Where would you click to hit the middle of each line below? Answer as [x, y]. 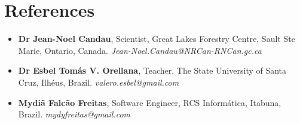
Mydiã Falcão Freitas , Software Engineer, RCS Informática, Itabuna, [150, 102]
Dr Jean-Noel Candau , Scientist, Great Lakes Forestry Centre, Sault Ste [157, 39]
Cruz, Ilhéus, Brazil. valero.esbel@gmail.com [99, 82]
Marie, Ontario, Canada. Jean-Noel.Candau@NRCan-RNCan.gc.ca [140, 50]
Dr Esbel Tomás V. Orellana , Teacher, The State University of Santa [152, 70]
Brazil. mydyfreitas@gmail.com [74, 114]
